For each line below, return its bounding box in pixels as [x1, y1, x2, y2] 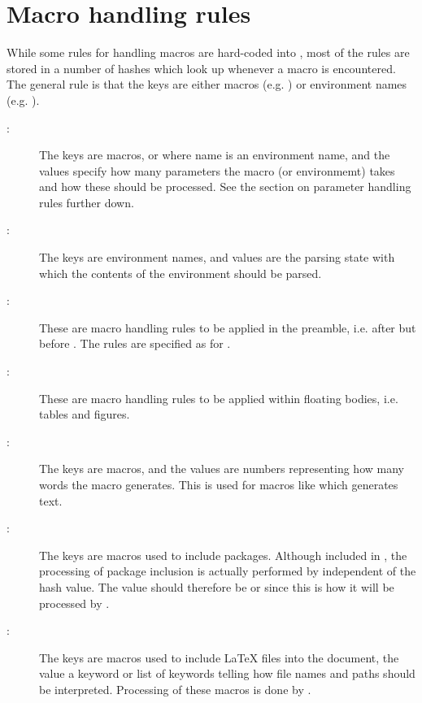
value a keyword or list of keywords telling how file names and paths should [39, 665, 415, 682]
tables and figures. [39, 406, 130, 423]
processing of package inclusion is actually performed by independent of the [39, 562, 416, 579]
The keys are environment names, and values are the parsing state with [39, 249, 395, 266]
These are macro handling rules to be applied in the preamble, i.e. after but [39, 319, 416, 336]
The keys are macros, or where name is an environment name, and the [39, 146, 390, 163]
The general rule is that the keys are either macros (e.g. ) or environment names [7, 76, 407, 93]
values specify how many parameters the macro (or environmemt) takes [39, 162, 395, 179]
